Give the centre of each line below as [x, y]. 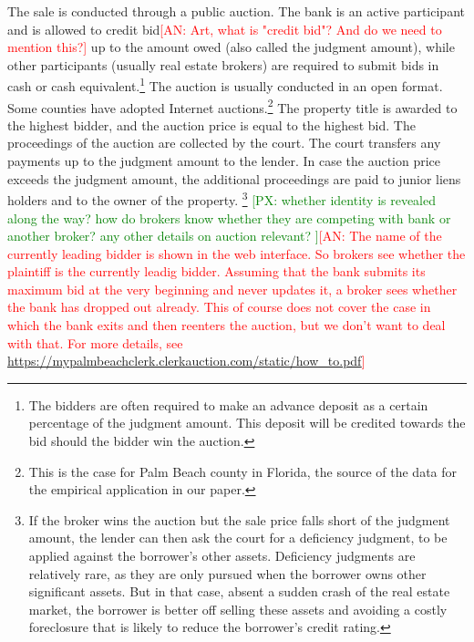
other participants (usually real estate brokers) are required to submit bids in [223, 64]
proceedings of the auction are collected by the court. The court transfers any [224, 143]
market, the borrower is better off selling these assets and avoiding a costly [238, 609]
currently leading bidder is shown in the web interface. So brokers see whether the [237, 253]
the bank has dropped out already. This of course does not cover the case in [219, 307]
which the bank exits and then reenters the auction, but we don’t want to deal [227, 325]
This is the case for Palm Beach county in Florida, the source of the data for [243, 471]
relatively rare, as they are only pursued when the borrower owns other [227, 573]
